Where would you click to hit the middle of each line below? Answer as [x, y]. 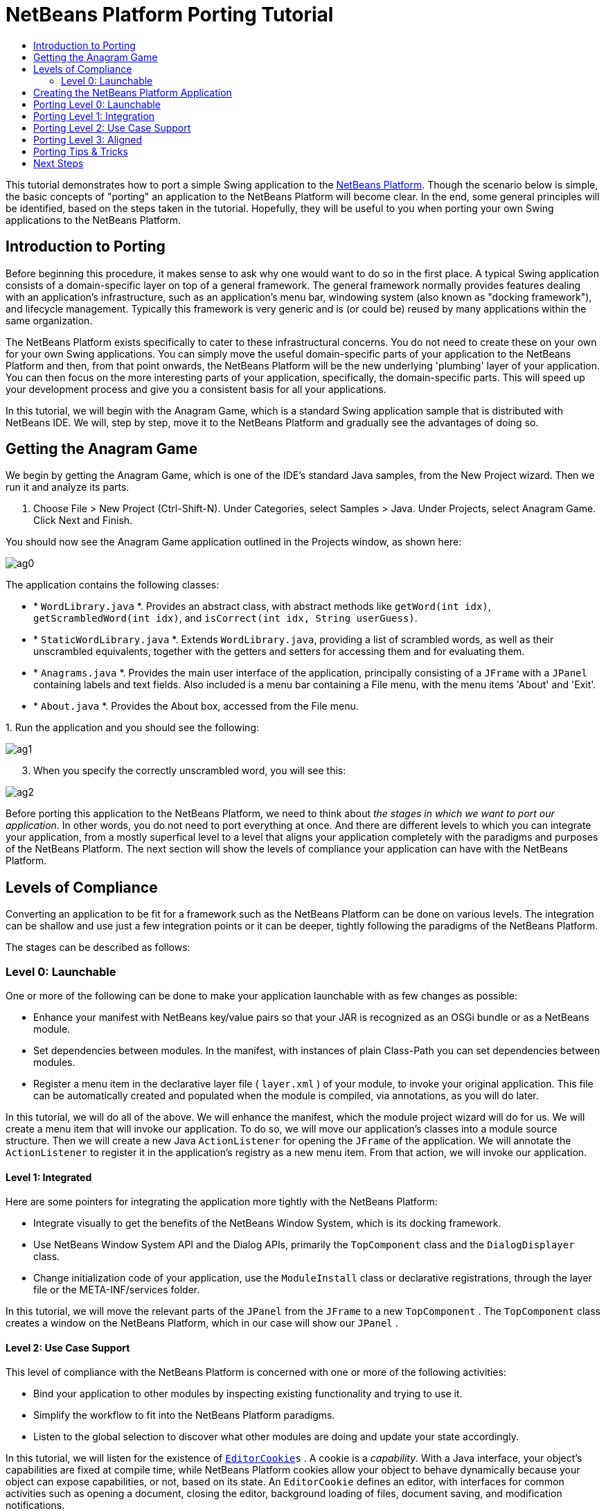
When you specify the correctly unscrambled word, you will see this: [190, 771]
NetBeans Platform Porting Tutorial [170, 15]
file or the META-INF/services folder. [117, 1290]
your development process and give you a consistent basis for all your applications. [196, 389]
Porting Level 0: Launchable [97, 104]
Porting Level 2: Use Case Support [112, 128]
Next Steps [59, 163]
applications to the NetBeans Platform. [93, 220]
